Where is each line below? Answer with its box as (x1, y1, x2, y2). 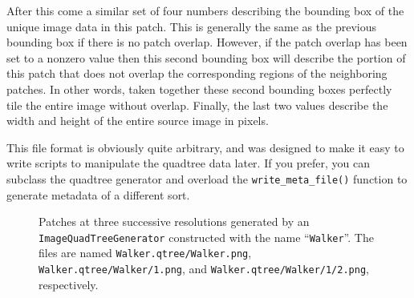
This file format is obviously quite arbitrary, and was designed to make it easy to (6, 139, 404, 155)
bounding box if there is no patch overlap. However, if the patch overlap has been (6, 34, 408, 50)
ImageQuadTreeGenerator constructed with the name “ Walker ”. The (39, 228, 374, 245)
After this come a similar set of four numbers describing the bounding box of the (6, 2, 404, 18)
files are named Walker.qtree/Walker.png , (39, 244, 252, 261)
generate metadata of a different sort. (6, 186, 190, 203)
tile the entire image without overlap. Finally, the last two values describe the (6, 96, 388, 113)
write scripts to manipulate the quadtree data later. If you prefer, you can (6, 155, 371, 171)
